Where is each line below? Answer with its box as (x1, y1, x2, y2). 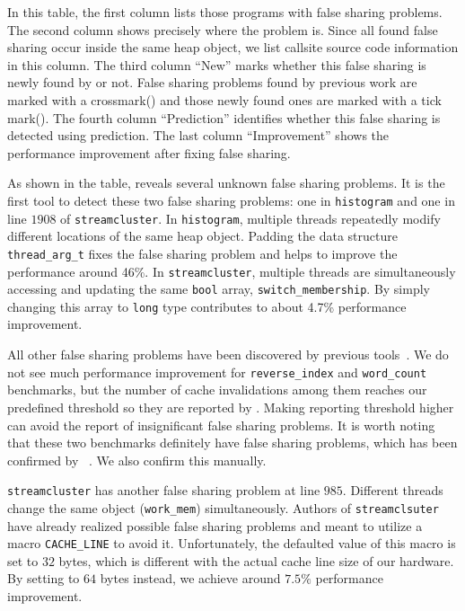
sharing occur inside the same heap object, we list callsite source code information (7, 38, 459, 57)
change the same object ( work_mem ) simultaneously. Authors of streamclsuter (7, 498, 439, 517)
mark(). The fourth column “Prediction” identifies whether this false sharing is (7, 108, 441, 127)
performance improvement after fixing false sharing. (7, 143, 291, 162)
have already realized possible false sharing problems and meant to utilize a (7, 516, 423, 535)
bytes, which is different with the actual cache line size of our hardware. (58, 551, 454, 570)
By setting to (7, 569, 80, 588)
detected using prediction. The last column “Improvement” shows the (7, 126, 390, 145)
